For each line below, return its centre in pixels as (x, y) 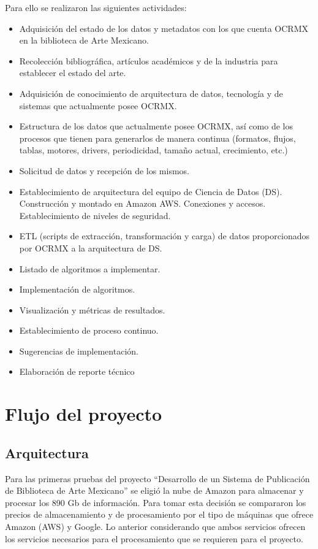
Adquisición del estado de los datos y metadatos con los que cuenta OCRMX (164, 28)
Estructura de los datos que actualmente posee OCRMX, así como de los (156, 126)
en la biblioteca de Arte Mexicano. (84, 40)
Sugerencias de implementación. (79, 351)
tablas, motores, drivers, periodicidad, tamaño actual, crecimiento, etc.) (153, 150)
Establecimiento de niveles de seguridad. (95, 215)
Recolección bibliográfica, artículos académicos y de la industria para (149, 60)
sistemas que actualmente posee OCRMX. (98, 105)
